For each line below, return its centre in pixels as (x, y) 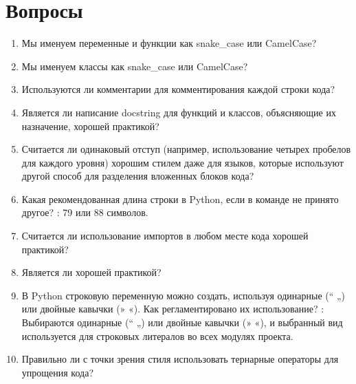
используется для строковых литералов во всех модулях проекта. (157, 335)
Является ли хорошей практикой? (91, 272)
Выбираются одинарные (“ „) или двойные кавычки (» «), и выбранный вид (182, 322)
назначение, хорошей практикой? (90, 126)
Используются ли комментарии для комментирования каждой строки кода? (178, 89)
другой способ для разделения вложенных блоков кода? (138, 176)
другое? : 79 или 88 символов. (85, 212)
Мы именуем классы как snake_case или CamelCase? (135, 66)
